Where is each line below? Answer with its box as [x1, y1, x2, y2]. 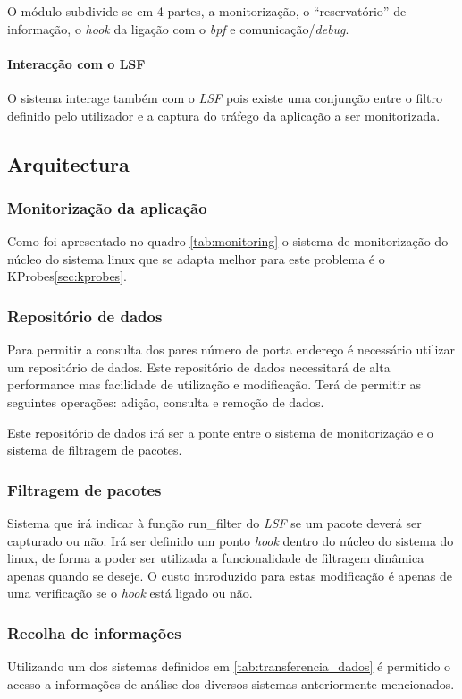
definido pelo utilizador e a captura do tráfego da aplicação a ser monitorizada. [7, 106, 441, 124]
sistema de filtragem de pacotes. [7, 440, 182, 459]
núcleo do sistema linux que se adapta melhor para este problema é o [7, 249, 385, 268]
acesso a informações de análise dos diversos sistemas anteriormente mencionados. [7, 674, 455, 693]
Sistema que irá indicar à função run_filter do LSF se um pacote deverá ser [7, 513, 422, 532]
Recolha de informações [7, 621, 181, 644]
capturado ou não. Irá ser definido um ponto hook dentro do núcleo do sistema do [7, 531, 454, 550]
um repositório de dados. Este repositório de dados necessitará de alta [7, 357, 391, 376]
